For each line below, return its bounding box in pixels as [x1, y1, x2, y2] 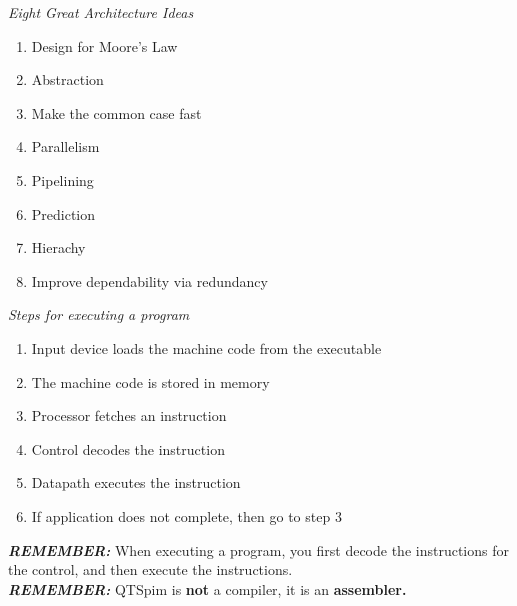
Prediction [31, 203, 96, 224]
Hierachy [31, 237, 86, 258]
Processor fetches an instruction [31, 405, 227, 426]
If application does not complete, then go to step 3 [31, 505, 342, 526]
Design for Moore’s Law [31, 35, 178, 56]
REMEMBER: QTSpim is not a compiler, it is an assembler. [8, 578, 407, 599]
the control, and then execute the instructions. [8, 559, 293, 580]
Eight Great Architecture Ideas [8, 2, 194, 22]
